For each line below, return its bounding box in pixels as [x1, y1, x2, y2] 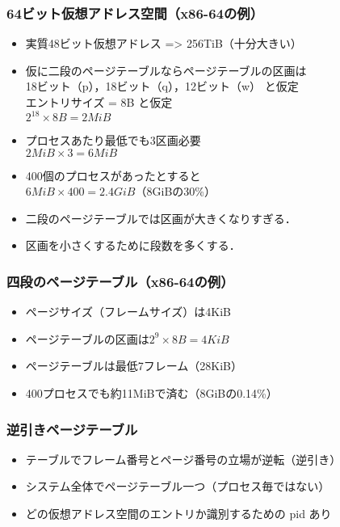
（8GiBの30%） [135, 183, 216, 200]
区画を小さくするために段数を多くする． [25, 237, 241, 254]
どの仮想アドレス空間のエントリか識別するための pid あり [25, 505, 332, 522]
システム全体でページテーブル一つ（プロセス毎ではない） [25, 478, 330, 495]
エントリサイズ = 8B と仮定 [25, 94, 173, 110]
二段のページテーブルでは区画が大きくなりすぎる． [25, 209, 296, 226]
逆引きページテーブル [6, 419, 138, 439]
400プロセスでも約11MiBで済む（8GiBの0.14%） [25, 385, 278, 402]
